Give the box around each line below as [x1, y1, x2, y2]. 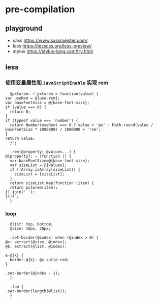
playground [5, 24, 43, 33]
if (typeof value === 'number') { [5, 118, 79, 123]
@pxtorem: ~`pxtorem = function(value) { [10, 91, 99, 96]
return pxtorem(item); [10, 185, 58, 190]
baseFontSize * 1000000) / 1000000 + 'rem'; [5, 127, 101, 132]
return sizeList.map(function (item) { [10, 180, 94, 186]
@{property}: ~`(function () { [5, 154, 72, 159]
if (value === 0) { [5, 105, 47, 110]
